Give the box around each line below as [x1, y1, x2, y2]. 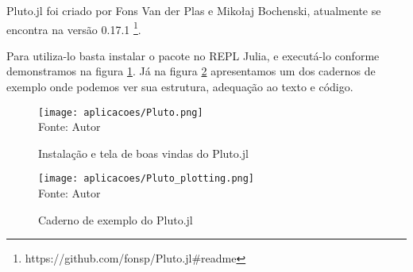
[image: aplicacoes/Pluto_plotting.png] [38, 173, 255, 185]
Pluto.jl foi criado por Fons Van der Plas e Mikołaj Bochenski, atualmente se [6, 2, 381, 18]
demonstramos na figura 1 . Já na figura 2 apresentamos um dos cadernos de [6, 63, 376, 79]
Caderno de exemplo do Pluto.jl [38, 211, 193, 228]
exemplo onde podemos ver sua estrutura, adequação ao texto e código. [6, 79, 353, 95]
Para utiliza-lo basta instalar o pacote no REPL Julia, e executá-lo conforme [6, 47, 380, 63]
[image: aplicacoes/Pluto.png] [38, 106, 203, 118]
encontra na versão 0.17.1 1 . [6, 18, 141, 37]
